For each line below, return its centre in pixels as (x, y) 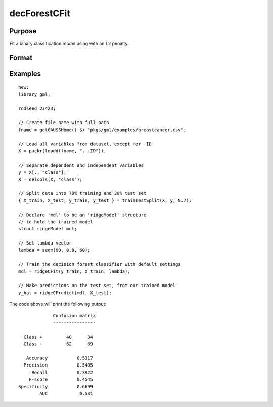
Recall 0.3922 (62, 372)
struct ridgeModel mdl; (48, 229)
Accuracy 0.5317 (60, 358)
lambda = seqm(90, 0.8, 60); (54, 250)
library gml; (34, 94)
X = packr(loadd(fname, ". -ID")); (62, 151)
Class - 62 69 (58, 344)
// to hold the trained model (56, 222)
